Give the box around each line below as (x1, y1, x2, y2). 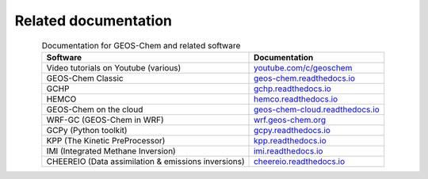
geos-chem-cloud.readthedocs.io (254, 104, 380, 115)
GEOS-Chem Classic (46, 72, 124, 83)
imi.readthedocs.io (254, 145, 323, 156)
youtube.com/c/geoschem (254, 62, 353, 73)
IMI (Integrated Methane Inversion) (46, 145, 176, 156)
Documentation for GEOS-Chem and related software (41, 40, 241, 51)
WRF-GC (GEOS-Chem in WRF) (46, 114, 164, 125)
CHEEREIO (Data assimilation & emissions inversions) (46, 155, 245, 166)
